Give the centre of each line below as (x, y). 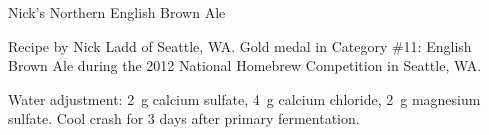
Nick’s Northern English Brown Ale (117, 12)
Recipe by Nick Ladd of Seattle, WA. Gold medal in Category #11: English (240, 45)
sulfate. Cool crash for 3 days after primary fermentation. (184, 118)
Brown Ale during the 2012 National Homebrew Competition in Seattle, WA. (245, 65)
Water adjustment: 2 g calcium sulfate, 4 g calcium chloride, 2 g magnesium (244, 98)
